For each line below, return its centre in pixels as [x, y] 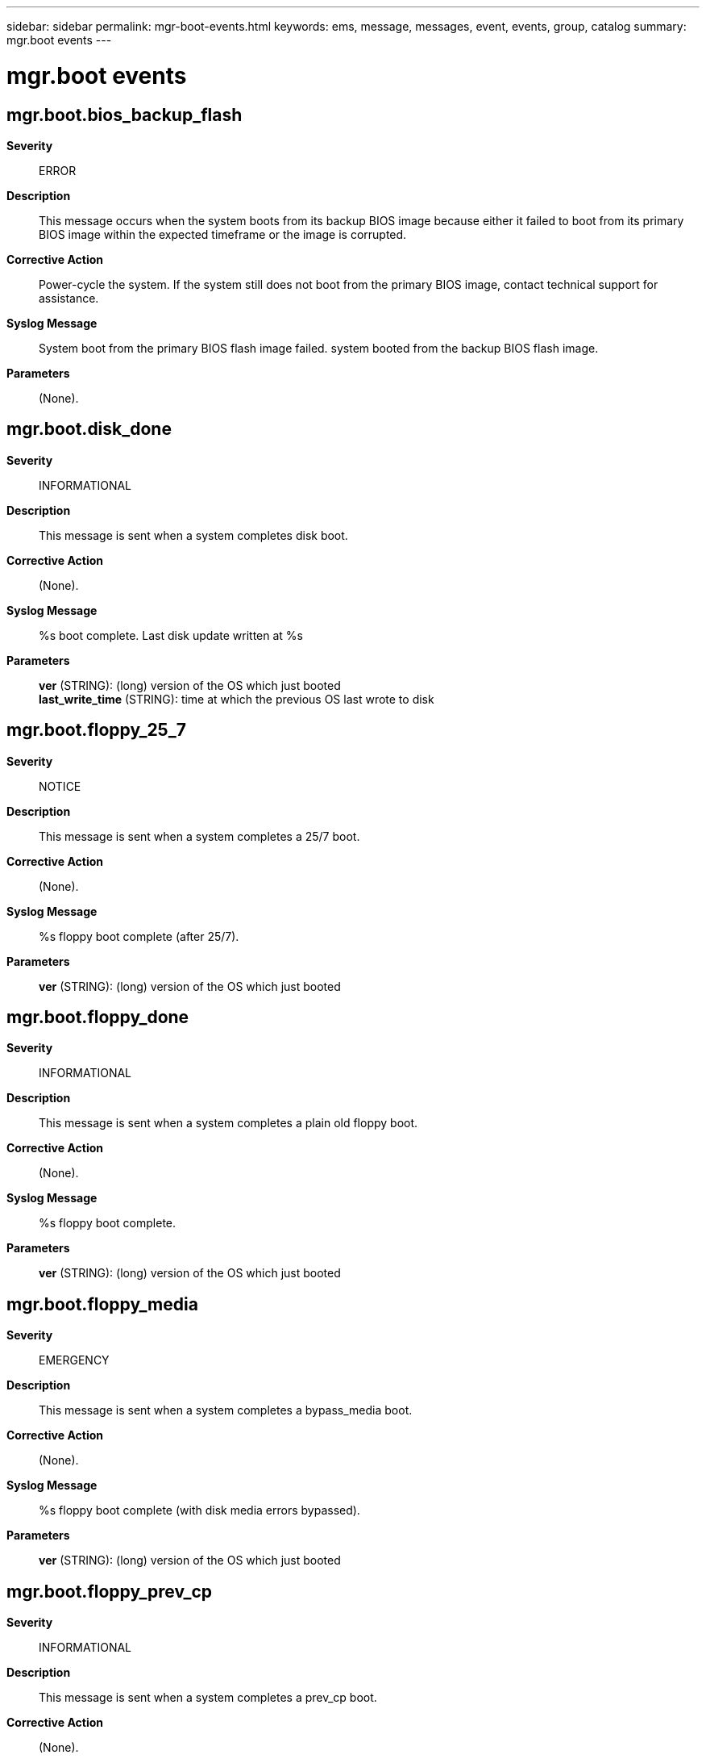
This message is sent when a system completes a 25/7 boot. [199, 836]
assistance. [69, 298]
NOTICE [60, 786]
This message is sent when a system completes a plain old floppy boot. [228, 1123]
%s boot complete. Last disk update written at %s [171, 635]
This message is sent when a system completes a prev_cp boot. [208, 1698]
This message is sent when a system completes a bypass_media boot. [226, 1410]
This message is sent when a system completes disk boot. [193, 535]
